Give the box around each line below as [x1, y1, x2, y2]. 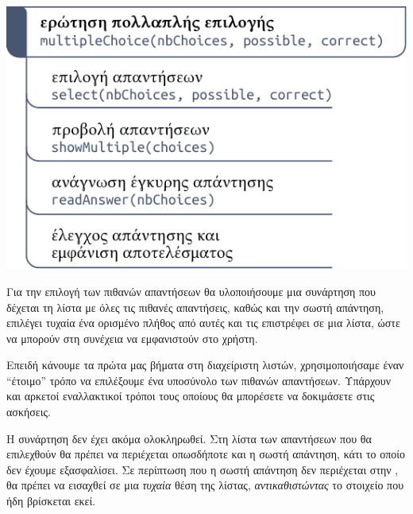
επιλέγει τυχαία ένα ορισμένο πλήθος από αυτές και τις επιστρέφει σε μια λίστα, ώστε [6, 314, 400, 331]
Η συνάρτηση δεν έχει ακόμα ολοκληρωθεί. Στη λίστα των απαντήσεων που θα [6, 430, 372, 446]
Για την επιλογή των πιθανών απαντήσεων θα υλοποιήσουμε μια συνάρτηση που [6, 282, 376, 299]
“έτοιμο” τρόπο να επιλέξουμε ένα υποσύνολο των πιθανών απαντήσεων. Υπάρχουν [6, 372, 392, 388]
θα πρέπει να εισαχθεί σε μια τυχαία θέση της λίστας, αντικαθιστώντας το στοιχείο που [6, 477, 404, 493]
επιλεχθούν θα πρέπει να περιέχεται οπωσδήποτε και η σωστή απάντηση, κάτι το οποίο [6, 446, 406, 462]
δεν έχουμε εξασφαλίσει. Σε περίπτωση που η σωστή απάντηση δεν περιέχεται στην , [6, 461, 399, 477]
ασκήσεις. [6, 403, 51, 420]
